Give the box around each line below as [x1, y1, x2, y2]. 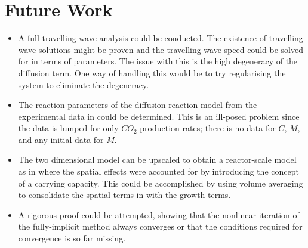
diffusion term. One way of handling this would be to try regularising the [18, 66, 286, 79]
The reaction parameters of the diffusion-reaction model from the [18, 98, 257, 111]
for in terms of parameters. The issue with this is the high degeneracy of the [18, 55, 298, 67]
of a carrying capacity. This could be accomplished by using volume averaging [18, 176, 303, 189]
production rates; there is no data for [140, 122, 276, 134]
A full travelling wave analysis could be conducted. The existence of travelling [18, 32, 303, 44]
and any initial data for [18, 133, 104, 145]
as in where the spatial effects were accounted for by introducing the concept [18, 165, 299, 178]
